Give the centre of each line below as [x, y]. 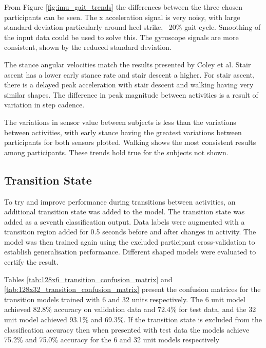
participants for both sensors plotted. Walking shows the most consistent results [130, 142]
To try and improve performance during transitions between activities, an [120, 201]
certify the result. [31, 262]
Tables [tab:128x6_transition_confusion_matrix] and [88, 279]
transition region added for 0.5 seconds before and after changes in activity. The [130, 232]
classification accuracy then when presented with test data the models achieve [127, 329]
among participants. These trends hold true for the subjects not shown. [116, 152]
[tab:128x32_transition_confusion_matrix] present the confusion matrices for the [132, 289]
